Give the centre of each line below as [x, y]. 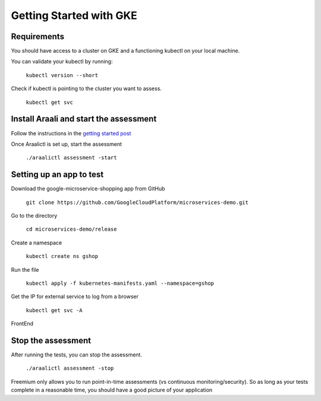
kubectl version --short [62, 75]
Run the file [25, 269]
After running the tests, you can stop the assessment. [77, 355]
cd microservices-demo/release [71, 229]
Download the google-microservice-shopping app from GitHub [88, 189]
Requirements [38, 36]
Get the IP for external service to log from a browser [75, 297]
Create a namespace [37, 243]
